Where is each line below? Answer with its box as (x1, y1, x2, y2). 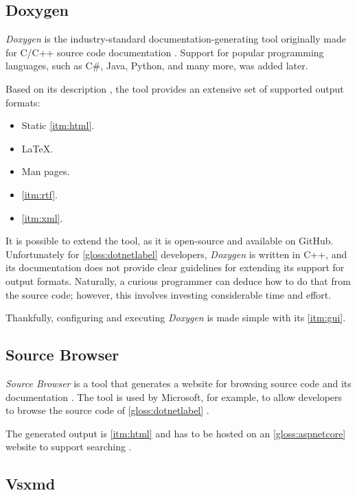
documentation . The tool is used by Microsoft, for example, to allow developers (5, 389, 343, 404)
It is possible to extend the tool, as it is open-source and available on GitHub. (5, 233, 334, 248)
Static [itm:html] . (21, 118, 95, 133)
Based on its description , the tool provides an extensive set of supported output (5, 81, 344, 95)
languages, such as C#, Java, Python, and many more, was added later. (5, 58, 308, 73)
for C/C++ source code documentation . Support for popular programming (5, 45, 324, 59)
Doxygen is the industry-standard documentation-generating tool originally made (5, 32, 346, 46)
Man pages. (21, 164, 70, 179)
